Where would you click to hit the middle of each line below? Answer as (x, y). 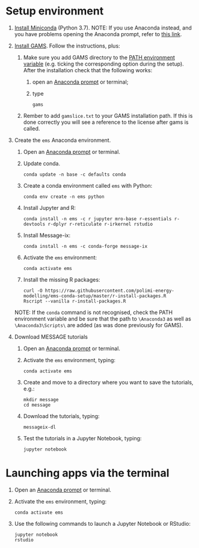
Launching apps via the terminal (87, 473)
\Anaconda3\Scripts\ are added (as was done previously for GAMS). (99, 325)
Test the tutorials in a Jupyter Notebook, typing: (82, 438)
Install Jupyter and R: (50, 208)
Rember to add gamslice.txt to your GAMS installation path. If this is (108, 115)
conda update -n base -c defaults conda (75, 174)
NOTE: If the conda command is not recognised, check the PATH (93, 312)
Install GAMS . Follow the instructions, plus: (67, 46)
